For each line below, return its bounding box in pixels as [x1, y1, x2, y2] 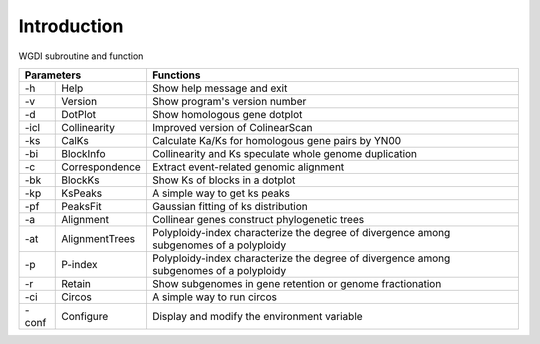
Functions [151, 68, 201, 82]
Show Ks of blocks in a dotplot [151, 173, 296, 187]
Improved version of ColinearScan [151, 120, 313, 134]
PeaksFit [61, 199, 102, 213]
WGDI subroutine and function [18, 50, 144, 62]
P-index [61, 257, 98, 271]
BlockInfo [61, 146, 106, 160]
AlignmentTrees [61, 231, 136, 245]
